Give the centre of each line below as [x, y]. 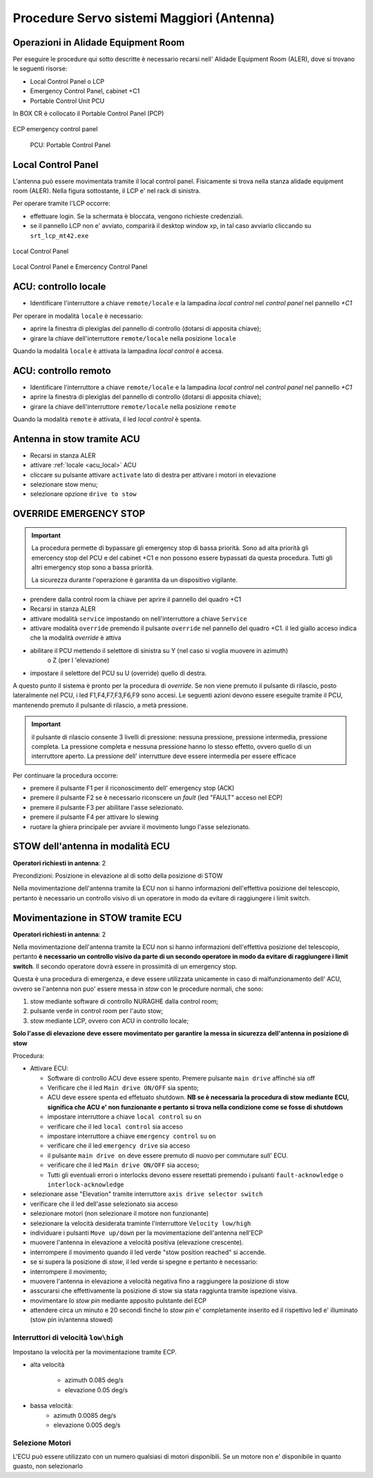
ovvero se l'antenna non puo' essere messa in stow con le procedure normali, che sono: [138, 989]
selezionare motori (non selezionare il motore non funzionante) [119, 1213]
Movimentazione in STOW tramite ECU [97, 918]
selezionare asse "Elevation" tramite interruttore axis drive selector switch [146, 1194]
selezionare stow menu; [64, 484]
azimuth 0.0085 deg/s [85, 1415]
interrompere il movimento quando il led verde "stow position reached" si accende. [148, 1252]
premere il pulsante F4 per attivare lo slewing [94, 817]
